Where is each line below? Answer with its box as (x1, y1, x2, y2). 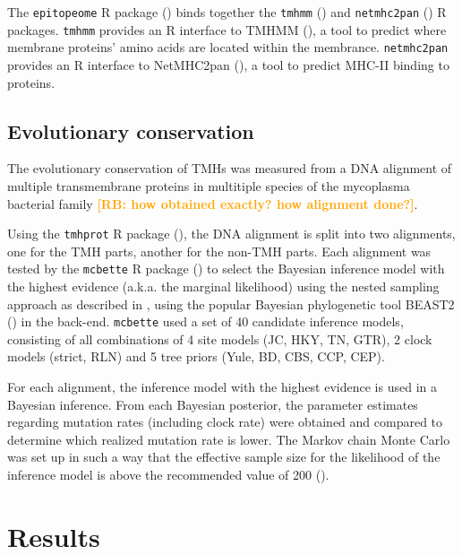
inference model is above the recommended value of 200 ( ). (7, 465, 329, 484)
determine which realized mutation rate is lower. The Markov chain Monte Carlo (7, 429, 450, 448)
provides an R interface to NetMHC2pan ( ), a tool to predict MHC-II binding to (7, 55, 449, 74)
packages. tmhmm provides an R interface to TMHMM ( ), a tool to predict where (7, 20, 447, 39)
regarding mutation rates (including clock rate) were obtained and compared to (7, 412, 443, 431)
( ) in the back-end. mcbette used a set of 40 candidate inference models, (7, 312, 404, 331)
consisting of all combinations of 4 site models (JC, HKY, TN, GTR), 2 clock (7, 329, 432, 348)
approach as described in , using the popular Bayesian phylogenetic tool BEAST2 (7, 294, 455, 313)
